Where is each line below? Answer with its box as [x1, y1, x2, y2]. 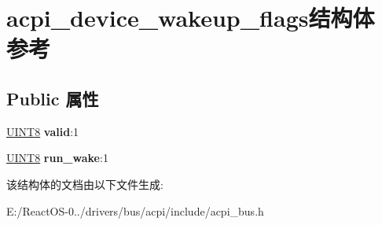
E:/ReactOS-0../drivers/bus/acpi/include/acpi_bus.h [6, 202, 264, 219]
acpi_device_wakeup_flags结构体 [6, 2, 375, 34]
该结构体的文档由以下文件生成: [6, 175, 163, 192]
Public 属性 [6, 86, 99, 110]
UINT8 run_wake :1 [6, 149, 108, 166]
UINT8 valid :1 [6, 123, 79, 139]
